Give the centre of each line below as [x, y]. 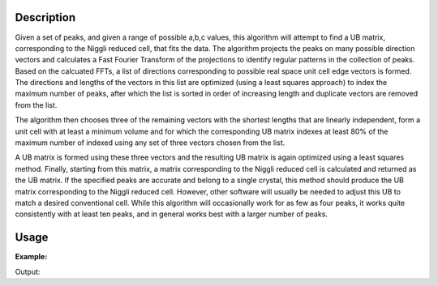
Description [45, 17]
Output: [28, 271]
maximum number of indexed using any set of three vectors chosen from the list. [150, 143]
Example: [31, 257]
